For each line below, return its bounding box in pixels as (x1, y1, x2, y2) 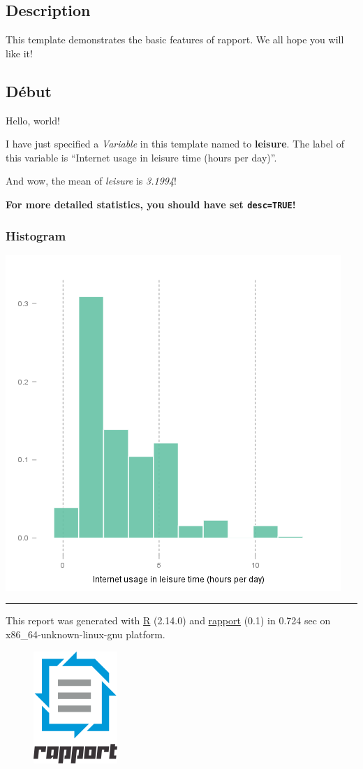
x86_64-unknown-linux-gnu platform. (6, 627, 165, 642)
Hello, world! (6, 113, 60, 127)
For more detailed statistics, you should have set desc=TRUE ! (6, 196, 296, 211)
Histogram (6, 227, 66, 244)
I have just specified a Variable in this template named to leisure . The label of (6, 136, 345, 151)
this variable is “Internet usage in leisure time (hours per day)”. (6, 150, 277, 164)
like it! (6, 45, 33, 60)
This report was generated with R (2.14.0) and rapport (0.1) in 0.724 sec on (6, 613, 331, 628)
